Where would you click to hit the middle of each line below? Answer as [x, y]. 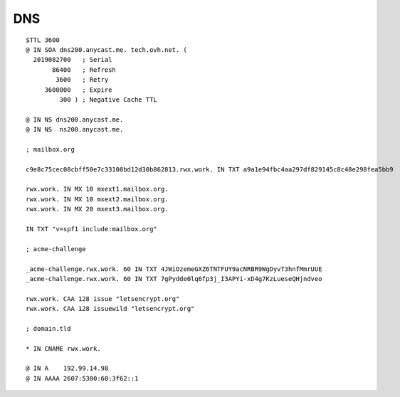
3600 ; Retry [82, 80]
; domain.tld [48, 328]
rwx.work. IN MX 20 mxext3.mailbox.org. [97, 209]
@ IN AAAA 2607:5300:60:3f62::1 [82, 378]
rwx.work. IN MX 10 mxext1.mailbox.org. [97, 189]
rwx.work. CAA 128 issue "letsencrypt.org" [103, 298]
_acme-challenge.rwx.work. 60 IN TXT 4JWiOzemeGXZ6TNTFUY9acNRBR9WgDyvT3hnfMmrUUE [174, 269]
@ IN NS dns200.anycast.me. [75, 120]
